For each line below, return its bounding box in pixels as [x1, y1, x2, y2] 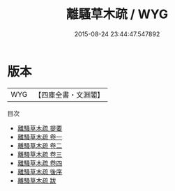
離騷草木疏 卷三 [17, 150, 63, 158]
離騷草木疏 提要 [17, 123, 63, 132]
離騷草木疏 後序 [17, 167, 63, 176]
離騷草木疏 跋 [17, 176, 56, 185]
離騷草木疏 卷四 [17, 158, 63, 167]
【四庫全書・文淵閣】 [34, 90, 105, 100]
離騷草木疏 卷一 [17, 132, 63, 141]
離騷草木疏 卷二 [17, 141, 63, 150]
